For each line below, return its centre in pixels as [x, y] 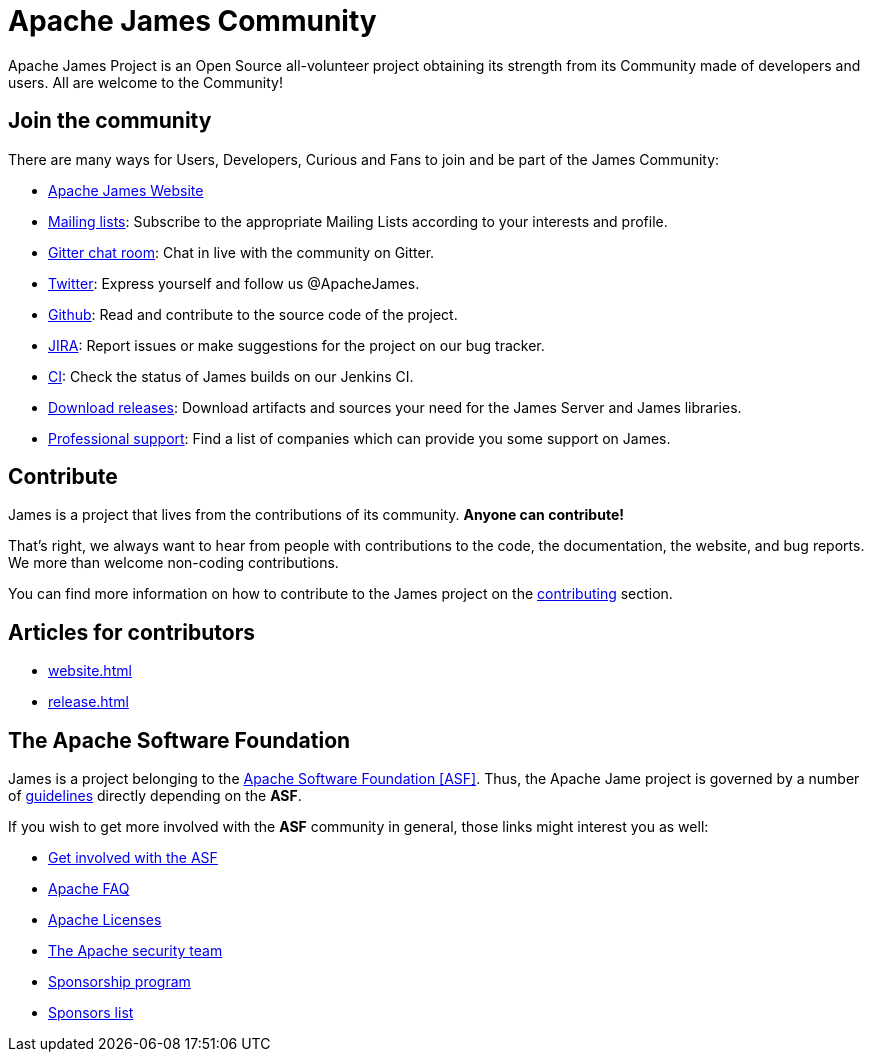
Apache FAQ [89, 889]
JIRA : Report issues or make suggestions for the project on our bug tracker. [296, 345]
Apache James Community [192, 21]
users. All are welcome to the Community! [145, 82]
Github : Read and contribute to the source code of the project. [253, 314]
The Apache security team [135, 951]
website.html [90, 671]
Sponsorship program [119, 982]
